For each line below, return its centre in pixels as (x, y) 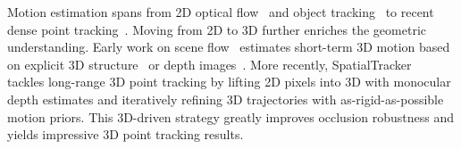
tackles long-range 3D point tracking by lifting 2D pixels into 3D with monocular (229, 82)
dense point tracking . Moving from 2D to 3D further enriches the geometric (217, 29)
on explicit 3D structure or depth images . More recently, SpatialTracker (210, 64)
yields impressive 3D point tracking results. (126, 134)
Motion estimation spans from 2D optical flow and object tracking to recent (221, 12)
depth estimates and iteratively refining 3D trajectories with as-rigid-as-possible (226, 99)
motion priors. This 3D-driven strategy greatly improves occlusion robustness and (231, 116)
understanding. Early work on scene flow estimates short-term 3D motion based (229, 47)
